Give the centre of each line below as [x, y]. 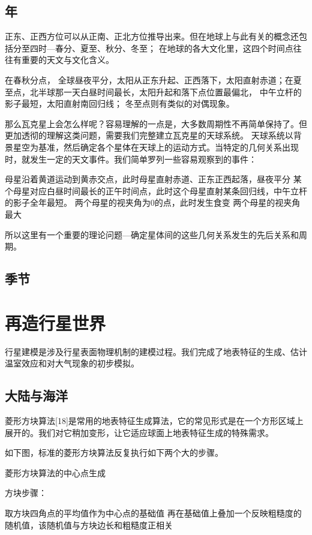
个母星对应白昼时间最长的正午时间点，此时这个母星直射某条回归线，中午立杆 [156, 190]
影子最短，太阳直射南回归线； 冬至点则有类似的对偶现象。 [120, 103]
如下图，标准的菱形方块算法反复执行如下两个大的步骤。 [114, 453]
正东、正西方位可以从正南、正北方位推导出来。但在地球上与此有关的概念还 [152, 36]
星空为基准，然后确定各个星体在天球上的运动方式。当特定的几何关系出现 [156, 147]
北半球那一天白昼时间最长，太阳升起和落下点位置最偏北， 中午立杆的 [166, 91]
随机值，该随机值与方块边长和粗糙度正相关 [89, 525]
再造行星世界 [55, 322]
